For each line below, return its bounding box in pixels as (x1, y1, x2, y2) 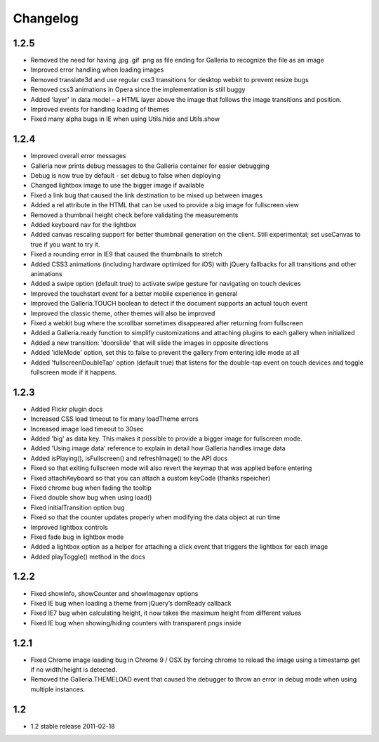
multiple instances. (30, 685, 86, 694)
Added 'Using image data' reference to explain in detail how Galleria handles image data (30, 444, 286, 453)
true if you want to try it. (30, 240, 100, 249)
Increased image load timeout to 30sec (30, 424, 144, 433)
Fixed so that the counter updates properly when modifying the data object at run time (30, 513, 281, 521)
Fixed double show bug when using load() (30, 493, 152, 502)
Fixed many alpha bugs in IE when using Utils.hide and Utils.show (30, 115, 220, 123)
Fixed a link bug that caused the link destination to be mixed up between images (30, 190, 263, 200)
